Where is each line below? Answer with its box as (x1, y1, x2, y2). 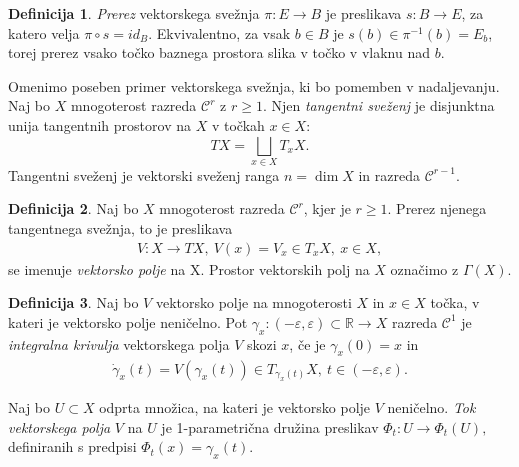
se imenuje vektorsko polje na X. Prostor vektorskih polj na (8, 258, 370, 279)
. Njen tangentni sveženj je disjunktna (262, 95, 495, 116)
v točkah (211, 114, 265, 135)
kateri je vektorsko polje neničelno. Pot (8, 311, 248, 332)
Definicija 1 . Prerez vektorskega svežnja (8, 3, 260, 23)
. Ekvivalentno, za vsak (148, 22, 291, 43)
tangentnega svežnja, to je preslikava (8, 218, 233, 239)
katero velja (8, 22, 80, 43)
